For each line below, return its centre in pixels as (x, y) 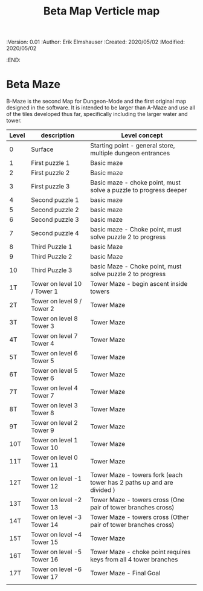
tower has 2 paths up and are (132, 483)
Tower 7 (43, 396)
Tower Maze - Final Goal (125, 573)
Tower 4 (43, 344)
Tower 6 (43, 378)
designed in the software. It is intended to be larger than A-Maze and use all (101, 108)
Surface (42, 149)
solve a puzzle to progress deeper (139, 190)
